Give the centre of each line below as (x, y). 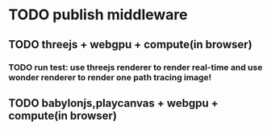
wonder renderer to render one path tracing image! (110, 77)
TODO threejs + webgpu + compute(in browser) (130, 45)
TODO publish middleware (98, 15)
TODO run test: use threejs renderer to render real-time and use (135, 67)
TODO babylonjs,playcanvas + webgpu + (114, 103)
